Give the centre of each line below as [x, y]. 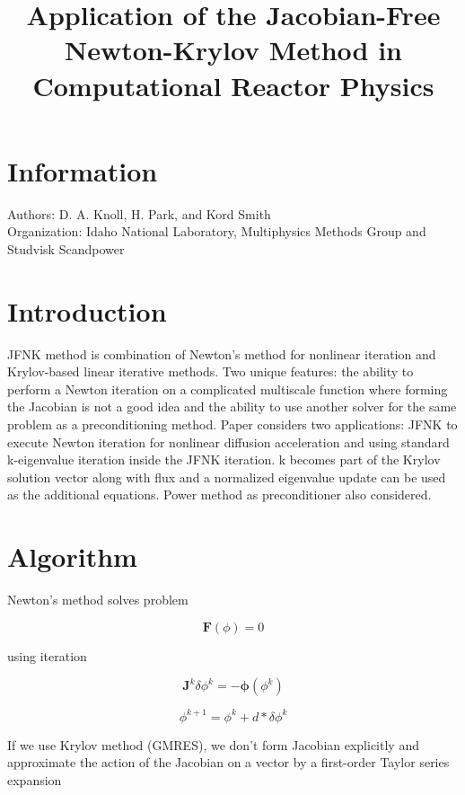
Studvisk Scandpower [66, 248]
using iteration [47, 655]
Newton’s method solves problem [98, 600]
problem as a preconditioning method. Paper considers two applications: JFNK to [232, 424]
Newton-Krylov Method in [233, 50]
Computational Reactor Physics [233, 85]
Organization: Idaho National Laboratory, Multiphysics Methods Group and [217, 231]
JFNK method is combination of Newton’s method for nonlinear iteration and [222, 353]
